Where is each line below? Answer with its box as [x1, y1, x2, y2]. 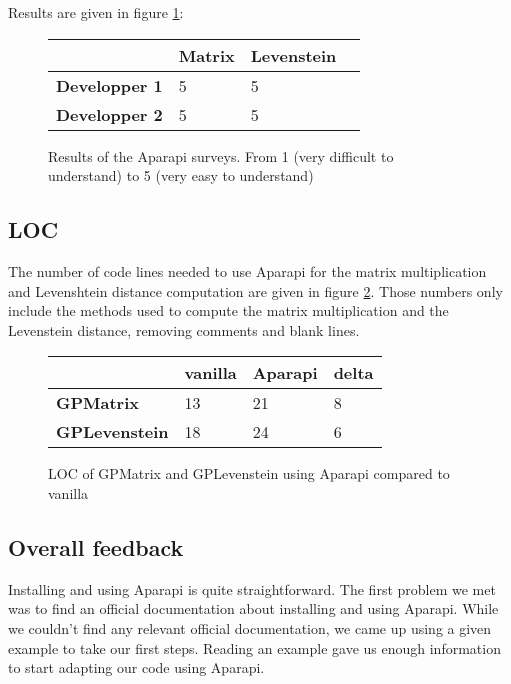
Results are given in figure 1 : [8, 2, 184, 22]
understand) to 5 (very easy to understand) [48, 165, 314, 186]
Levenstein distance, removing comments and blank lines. [8, 319, 360, 340]
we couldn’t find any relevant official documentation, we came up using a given [8, 617, 492, 638]
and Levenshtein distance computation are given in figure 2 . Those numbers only [8, 280, 503, 301]
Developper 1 [56, 73, 163, 97]
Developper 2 [56, 102, 163, 126]
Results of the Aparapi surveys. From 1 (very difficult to [48, 145, 394, 166]
